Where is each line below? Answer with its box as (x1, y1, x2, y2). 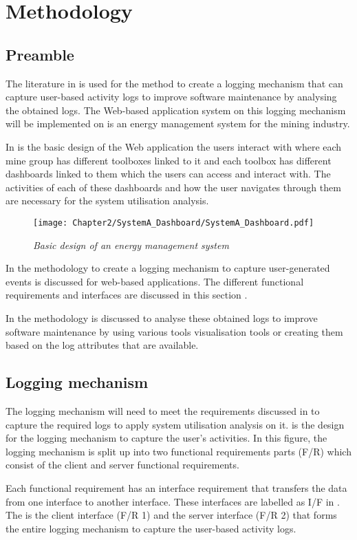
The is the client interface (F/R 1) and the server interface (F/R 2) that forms (6, 508, 337, 522)
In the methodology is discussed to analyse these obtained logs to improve (6, 310, 318, 325)
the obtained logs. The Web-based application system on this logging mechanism (6, 102, 346, 117)
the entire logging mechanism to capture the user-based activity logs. (6, 521, 296, 535)
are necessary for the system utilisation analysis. (6, 193, 209, 208)
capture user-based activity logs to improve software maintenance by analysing (6, 89, 337, 104)
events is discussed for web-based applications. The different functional (6, 274, 304, 288)
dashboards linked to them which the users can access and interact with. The (6, 166, 331, 181)
